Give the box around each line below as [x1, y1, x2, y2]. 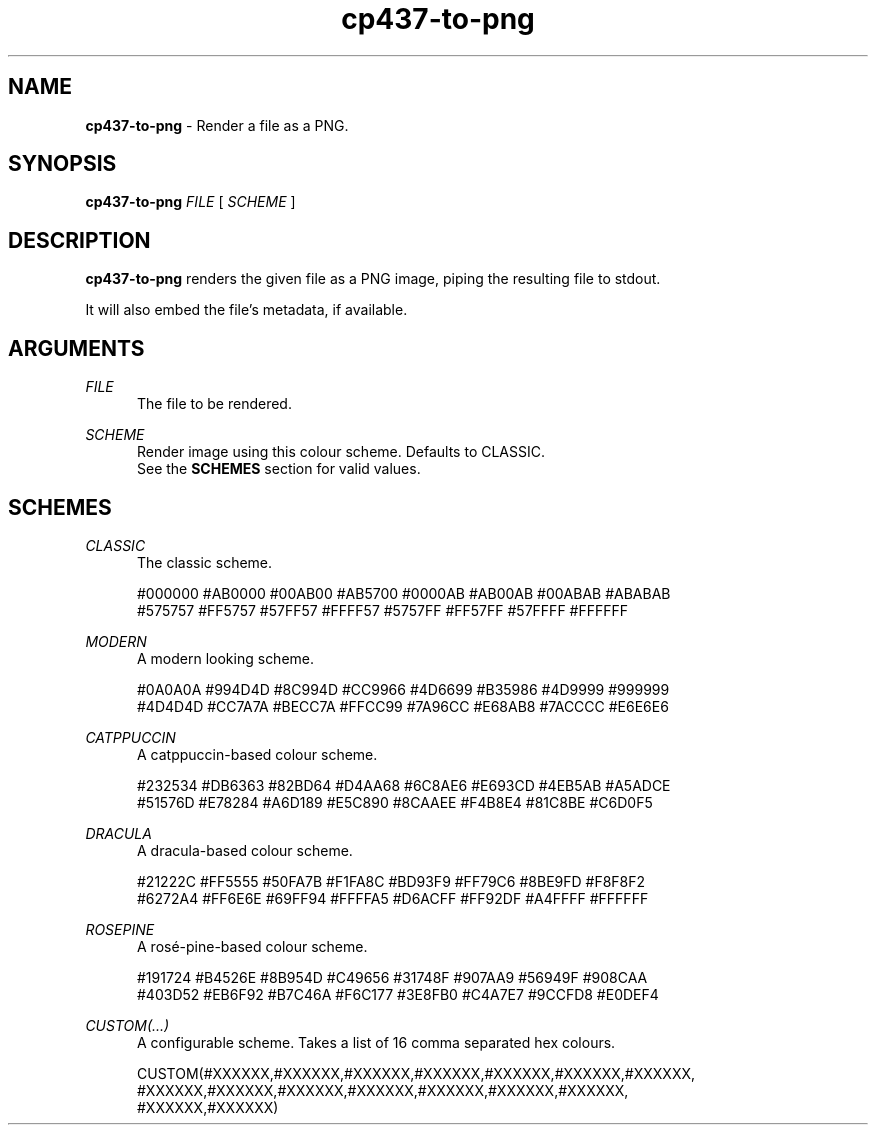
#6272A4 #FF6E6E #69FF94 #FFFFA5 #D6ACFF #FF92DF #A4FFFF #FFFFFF [137, 889, 649, 907]
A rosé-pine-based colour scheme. [137, 937, 368, 955]
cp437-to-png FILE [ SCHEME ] [85, 193, 296, 211]
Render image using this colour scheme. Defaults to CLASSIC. [137, 443, 545, 461]
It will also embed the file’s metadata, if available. [85, 301, 408, 319]
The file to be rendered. [137, 395, 292, 413]
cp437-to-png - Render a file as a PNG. [85, 116, 349, 134]
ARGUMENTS [8, 335, 145, 361]
